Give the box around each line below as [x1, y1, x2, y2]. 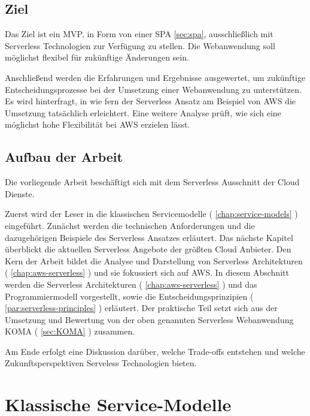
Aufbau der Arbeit [5, 147, 123, 166]
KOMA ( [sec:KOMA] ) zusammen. [5, 325, 135, 337]
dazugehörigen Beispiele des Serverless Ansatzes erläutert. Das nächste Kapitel [5, 231, 293, 243]
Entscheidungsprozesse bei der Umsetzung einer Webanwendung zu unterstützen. [5, 83, 302, 95]
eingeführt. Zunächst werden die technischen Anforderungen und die [5, 219, 255, 231]
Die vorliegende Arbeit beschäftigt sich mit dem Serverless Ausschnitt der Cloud [5, 176, 300, 188]
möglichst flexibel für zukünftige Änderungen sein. [5, 51, 189, 64]
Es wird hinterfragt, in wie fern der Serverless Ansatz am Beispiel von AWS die [5, 95, 296, 107]
